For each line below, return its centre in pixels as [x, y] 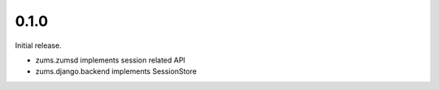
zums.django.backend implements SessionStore [116, 71]
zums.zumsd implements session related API [111, 60]
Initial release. [38, 45]
